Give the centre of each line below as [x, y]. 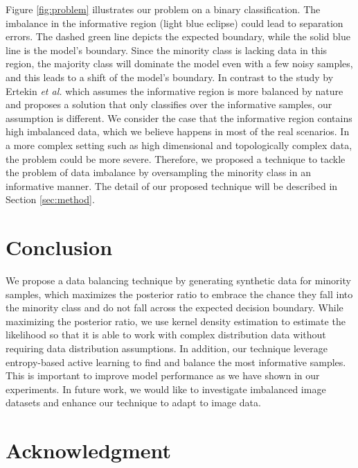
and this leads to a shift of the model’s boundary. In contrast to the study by [170, 77]
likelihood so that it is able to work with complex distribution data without [166, 335]
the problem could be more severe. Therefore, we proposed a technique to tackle [176, 158]
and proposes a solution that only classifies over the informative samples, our [169, 104]
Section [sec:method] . [50, 199]
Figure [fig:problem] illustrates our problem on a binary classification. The [163, 9]
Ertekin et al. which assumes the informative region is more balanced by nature [174, 90]
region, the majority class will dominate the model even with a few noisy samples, [179, 63]
